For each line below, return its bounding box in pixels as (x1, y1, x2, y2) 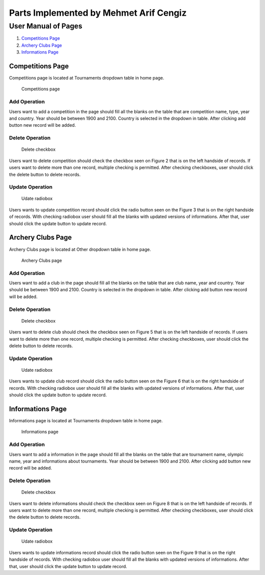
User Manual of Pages (9, 22, 82, 30)
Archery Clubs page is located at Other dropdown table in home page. (9, 246, 151, 252)
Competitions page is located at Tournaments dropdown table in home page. (9, 75, 164, 81)
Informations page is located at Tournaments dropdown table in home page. (9, 418, 163, 424)
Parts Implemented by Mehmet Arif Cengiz (9, 7, 187, 18)
